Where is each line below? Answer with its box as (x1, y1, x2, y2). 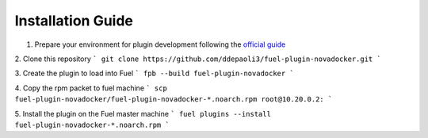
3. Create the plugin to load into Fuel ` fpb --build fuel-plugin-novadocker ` (14, 68, 295, 79)
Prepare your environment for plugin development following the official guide (34, 40, 286, 49)
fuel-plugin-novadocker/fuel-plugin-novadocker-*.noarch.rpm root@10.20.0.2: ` (14, 95, 333, 104)
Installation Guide (14, 12, 134, 29)
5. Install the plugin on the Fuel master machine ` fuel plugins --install (14, 109, 271, 118)
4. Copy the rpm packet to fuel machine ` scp (14, 83, 168, 93)
